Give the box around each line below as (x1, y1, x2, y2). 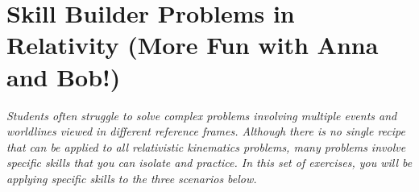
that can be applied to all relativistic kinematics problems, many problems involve (6, 138, 406, 155)
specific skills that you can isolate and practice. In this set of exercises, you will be (6, 154, 413, 171)
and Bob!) (6, 60, 121, 93)
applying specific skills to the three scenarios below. (6, 169, 257, 186)
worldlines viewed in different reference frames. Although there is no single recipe (6, 123, 405, 140)
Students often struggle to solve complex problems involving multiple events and (6, 106, 397, 123)
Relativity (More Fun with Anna (6, 28, 379, 61)
